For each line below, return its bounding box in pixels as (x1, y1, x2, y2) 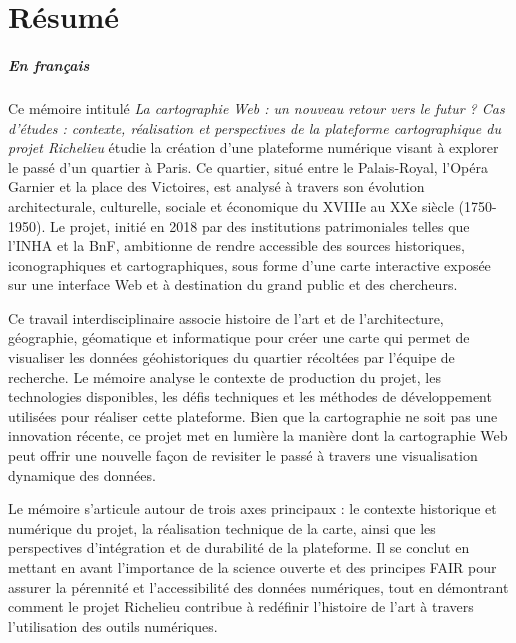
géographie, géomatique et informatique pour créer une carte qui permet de (8, 327, 470, 348)
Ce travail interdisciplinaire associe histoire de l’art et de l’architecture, (8, 307, 444, 328)
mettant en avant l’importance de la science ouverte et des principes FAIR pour (8, 557, 497, 577)
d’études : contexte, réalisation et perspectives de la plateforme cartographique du (8, 117, 501, 138)
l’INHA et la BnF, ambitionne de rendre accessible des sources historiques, (8, 235, 465, 256)
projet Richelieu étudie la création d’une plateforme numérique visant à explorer (8, 137, 499, 158)
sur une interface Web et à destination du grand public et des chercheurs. (8, 274, 458, 295)
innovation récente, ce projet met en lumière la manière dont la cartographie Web (8, 425, 508, 446)
